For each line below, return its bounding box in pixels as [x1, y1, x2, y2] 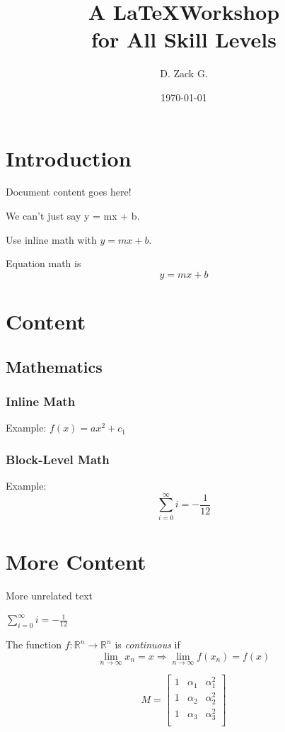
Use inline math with [6, 232, 97, 247]
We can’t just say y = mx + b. [6, 208, 140, 223]
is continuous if [115, 637, 180, 652]
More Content [6, 546, 146, 575]
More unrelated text [6, 587, 93, 602]
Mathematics [6, 355, 103, 377]
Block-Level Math [6, 450, 110, 468]
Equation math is [6, 256, 81, 271]
